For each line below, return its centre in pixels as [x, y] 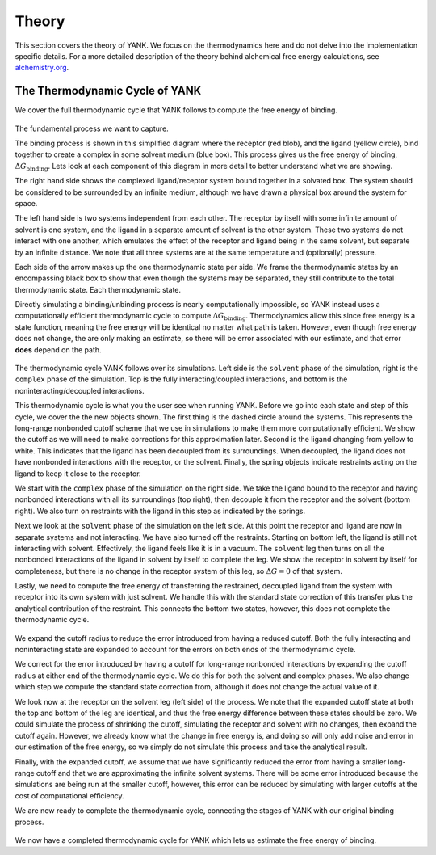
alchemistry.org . [42, 68]
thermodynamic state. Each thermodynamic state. [98, 289]
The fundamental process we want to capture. [92, 128]
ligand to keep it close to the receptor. [78, 474]
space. [26, 203]
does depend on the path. [58, 350]
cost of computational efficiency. [69, 795]
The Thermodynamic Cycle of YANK [108, 91]
